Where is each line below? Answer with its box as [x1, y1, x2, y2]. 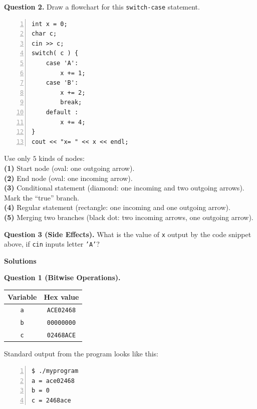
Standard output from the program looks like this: [4, 348, 158, 359]
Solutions [4, 255, 37, 266]
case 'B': [46, 79, 79, 87]
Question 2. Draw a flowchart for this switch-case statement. [4, 2, 200, 12]
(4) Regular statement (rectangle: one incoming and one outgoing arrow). [4, 202, 230, 213]
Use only [4, 153, 31, 163]
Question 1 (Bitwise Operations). [4, 272, 121, 283]
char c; [32, 30, 57, 38]
